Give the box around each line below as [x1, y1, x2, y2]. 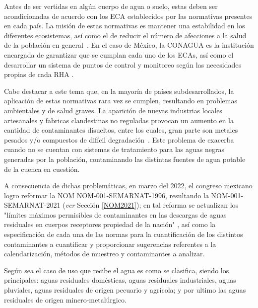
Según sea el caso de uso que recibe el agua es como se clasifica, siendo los [4, 265, 229, 275]
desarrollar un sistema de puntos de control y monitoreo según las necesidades [4, 59, 241, 70]
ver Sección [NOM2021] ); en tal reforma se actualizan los [65, 200, 239, 210]
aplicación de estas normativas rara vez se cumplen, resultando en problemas [4, 95, 238, 106]
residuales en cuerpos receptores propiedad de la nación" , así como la [4, 219, 216, 230]
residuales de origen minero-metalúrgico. [4, 294, 127, 305]
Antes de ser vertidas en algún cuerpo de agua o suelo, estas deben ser [4, 1, 218, 11]
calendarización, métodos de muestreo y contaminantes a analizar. [4, 248, 205, 259]
